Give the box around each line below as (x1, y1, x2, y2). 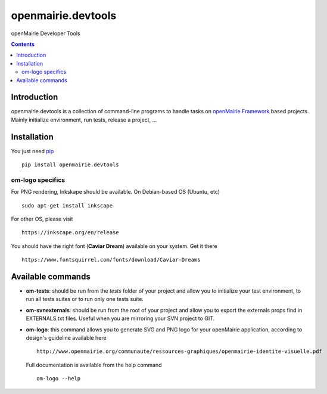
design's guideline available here (26, 334, 107, 342)
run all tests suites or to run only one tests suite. (26, 296, 144, 303)
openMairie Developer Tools (11, 30, 80, 37)
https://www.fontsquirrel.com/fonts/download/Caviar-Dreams (21, 256, 201, 263)
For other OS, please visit (11, 215, 73, 223)
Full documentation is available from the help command (26, 361, 162, 368)
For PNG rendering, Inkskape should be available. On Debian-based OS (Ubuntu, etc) (11, 188, 220, 196)
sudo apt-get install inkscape (21, 202, 113, 209)
